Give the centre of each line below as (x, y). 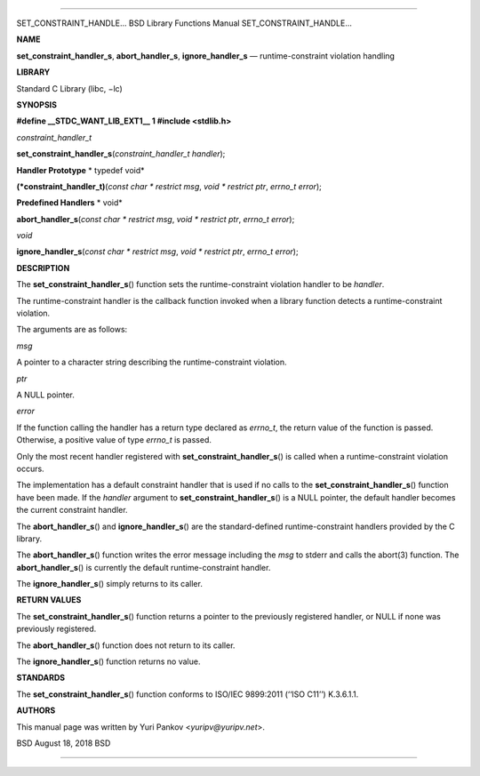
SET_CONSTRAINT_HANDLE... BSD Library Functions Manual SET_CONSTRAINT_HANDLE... (184, 23)
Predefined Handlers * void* (70, 203)
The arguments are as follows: (72, 330)
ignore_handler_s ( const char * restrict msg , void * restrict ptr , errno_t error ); (157, 252)
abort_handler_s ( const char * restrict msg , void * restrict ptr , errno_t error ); (156, 219)
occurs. (30, 468)
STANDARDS (41, 678)
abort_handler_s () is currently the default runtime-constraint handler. (144, 567)
